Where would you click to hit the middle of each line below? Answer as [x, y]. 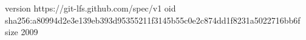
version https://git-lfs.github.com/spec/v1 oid [90, 8]
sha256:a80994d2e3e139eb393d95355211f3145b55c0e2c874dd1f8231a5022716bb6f [153, 20]
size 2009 [22, 32]
